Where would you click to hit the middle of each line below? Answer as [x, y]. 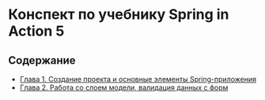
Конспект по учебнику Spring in [119, 15]
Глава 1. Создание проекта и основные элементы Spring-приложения [138, 79]
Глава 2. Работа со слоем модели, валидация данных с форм [124, 87]
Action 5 [36, 31]
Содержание [42, 60]
